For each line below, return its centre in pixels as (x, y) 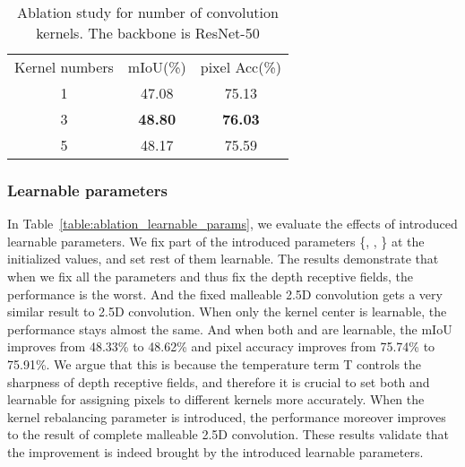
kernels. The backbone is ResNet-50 (148, 33)
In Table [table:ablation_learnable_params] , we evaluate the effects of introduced (232, 224)
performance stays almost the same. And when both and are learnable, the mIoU (230, 329)
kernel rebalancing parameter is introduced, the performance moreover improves (227, 416)
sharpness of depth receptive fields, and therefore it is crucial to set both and (219, 381)
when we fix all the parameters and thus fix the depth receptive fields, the (210, 276)
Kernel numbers (64, 67)
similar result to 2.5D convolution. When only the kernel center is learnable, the (227, 311)
